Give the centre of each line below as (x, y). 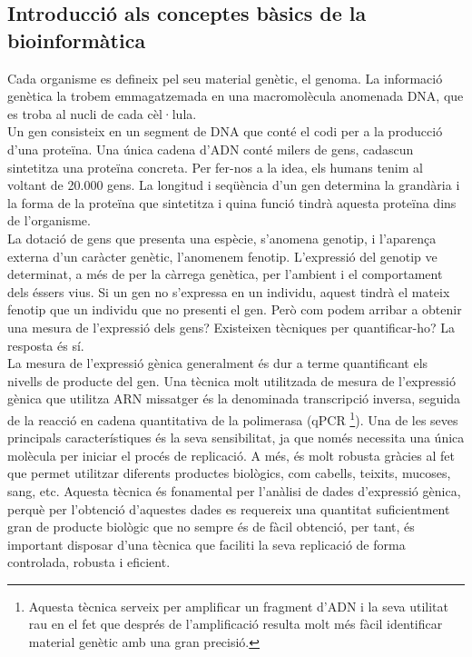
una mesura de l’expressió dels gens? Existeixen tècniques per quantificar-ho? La (231, 327)
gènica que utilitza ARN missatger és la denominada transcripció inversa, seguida (234, 398)
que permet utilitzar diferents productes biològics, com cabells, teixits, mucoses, (229, 473)
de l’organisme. (49, 220)
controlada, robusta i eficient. (89, 562)
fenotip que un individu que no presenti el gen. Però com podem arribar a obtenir (235, 309)
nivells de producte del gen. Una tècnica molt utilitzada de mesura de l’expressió (231, 380)
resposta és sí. (46, 345)
